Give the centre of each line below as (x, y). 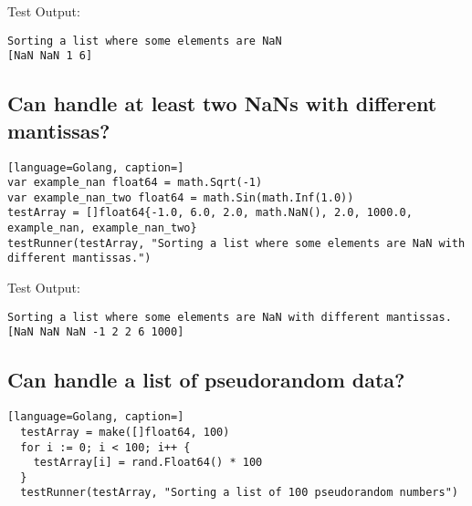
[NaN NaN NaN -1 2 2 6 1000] (96, 332)
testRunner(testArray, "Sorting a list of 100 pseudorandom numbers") (239, 493)
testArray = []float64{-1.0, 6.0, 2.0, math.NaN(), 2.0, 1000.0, (210, 213)
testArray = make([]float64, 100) (125, 432)
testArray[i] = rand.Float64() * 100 (148, 463)
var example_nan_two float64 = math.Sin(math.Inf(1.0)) (181, 197)
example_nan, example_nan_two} (102, 228)
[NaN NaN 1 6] (50, 56)
